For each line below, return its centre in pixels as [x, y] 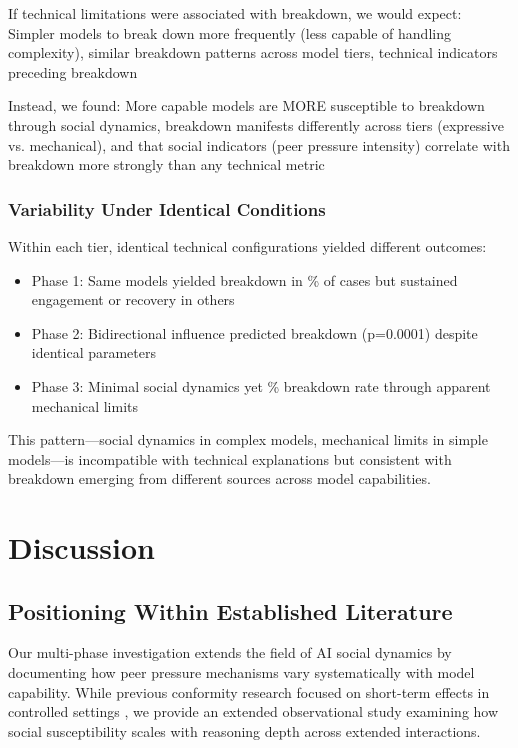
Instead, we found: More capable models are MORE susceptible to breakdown [246, 105]
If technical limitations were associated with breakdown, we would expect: [235, 13]
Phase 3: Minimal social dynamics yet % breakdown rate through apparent [261, 385]
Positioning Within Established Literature [230, 610]
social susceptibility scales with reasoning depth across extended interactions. [244, 730]
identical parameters [94, 352]
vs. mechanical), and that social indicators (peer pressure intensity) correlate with [259, 144]
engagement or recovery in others [133, 299]
